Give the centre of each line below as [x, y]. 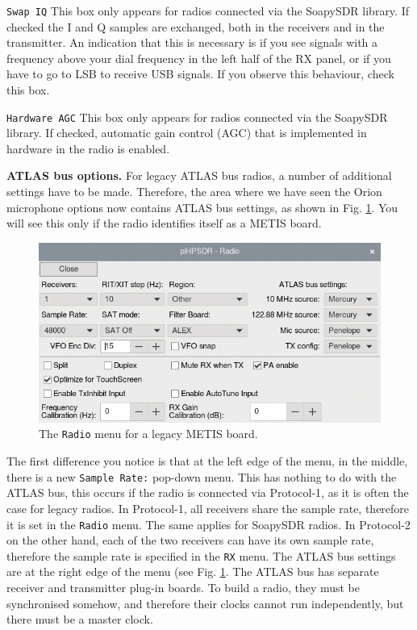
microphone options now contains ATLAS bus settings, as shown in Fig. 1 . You [202, 207]
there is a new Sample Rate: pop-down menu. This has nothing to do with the [202, 476]
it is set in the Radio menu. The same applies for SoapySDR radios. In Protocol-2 [208, 524]
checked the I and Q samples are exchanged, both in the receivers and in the [196, 26]
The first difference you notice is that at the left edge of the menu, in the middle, [207, 461]
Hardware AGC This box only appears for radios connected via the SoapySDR [197, 117]
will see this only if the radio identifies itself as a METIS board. [164, 223]
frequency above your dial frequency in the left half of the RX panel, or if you [199, 58]
